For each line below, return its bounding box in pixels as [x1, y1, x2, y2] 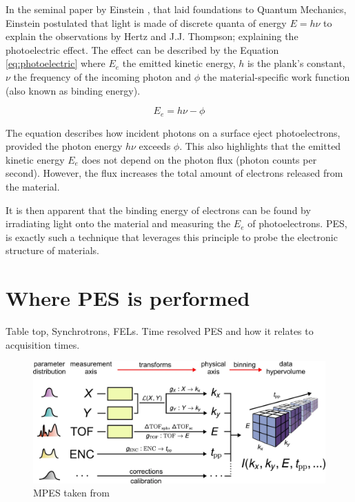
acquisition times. [6, 337, 80, 351]
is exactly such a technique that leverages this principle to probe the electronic [6, 229, 338, 244]
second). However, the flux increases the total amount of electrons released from [6, 166, 343, 180]
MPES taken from [33, 485, 110, 500]
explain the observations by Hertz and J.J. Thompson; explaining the [6, 29, 298, 44]
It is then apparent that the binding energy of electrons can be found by [6, 202, 311, 217]
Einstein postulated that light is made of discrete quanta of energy [6, 15, 287, 30]
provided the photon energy [6, 139, 123, 153]
